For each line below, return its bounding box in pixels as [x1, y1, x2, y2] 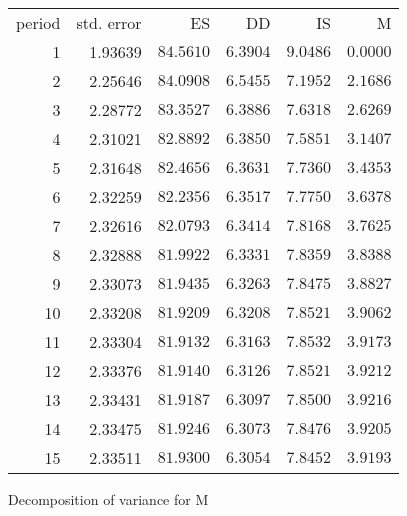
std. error [76, 11, 142, 34]
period [16, 11, 61, 34]
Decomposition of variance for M [8, 489, 209, 509]
